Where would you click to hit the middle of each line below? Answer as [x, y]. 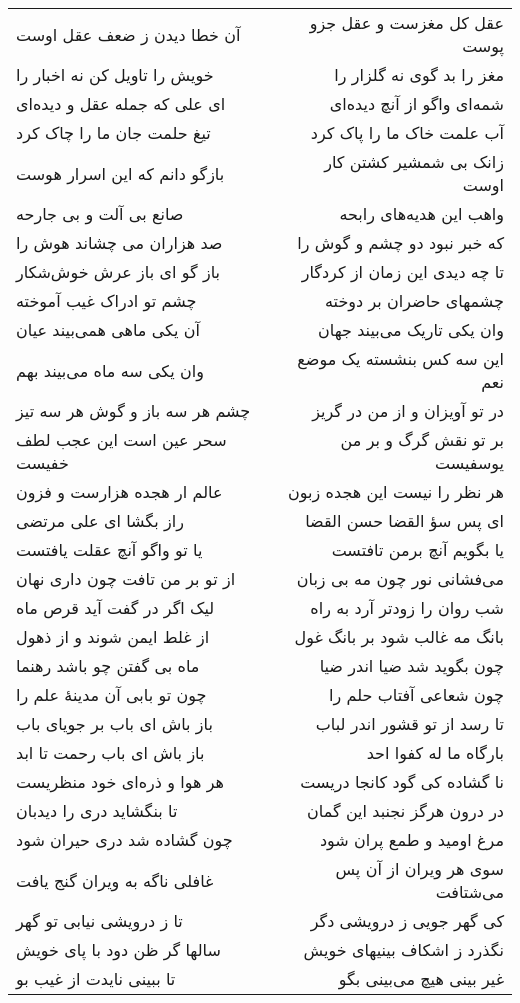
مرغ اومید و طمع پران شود [411, 839]
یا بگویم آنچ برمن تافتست [417, 549]
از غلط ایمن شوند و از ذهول [113, 636]
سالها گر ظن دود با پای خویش [118, 949]
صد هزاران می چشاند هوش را [119, 242]
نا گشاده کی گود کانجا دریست [402, 781]
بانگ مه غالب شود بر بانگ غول [399, 636]
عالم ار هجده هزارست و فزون [119, 491]
